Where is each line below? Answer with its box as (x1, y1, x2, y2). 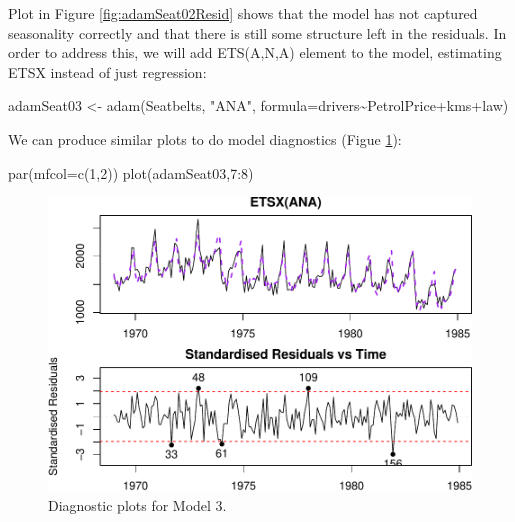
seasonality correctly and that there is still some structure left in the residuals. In (8, 22, 507, 43)
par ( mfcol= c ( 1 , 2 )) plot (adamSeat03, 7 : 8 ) (8, 162, 254, 183)
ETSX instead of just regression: (8, 61, 207, 82)
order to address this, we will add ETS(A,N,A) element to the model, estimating (8, 42, 502, 63)
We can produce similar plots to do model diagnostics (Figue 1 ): (8, 128, 402, 149)
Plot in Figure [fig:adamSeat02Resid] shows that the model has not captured (8, 3, 478, 23)
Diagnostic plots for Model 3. (48, 494, 227, 515)
